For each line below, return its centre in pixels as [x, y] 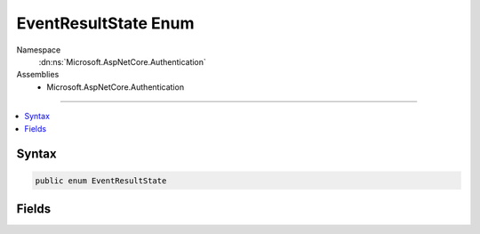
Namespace [39, 50]
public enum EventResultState [101, 181]
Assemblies [38, 75]
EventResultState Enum [105, 23]
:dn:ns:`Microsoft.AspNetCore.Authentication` [122, 61]
